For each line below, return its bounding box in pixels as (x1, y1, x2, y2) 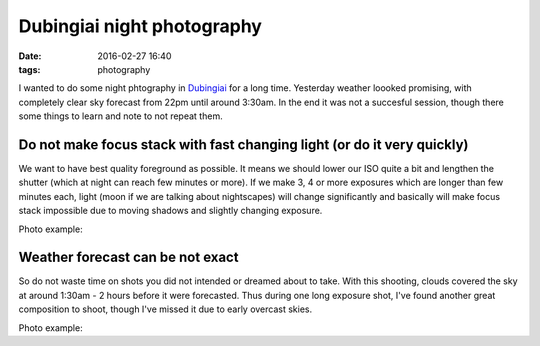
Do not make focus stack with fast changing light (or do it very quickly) (18, 136, 469, 153)
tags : (18, 63, 41, 75)
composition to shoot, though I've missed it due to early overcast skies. (18, 303, 313, 315)
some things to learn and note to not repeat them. (18, 110, 224, 122)
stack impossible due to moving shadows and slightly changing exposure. (18, 205, 323, 217)
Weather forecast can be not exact (18, 249, 239, 266)
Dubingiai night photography (18, 15, 262, 37)
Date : (18, 50, 42, 62)
